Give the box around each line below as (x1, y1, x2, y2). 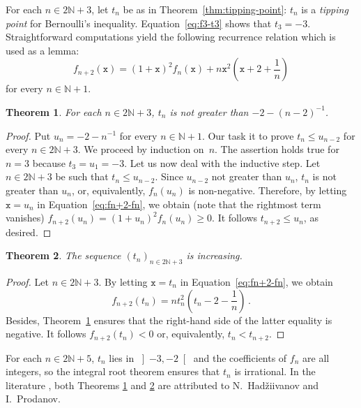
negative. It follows (6, 326, 86, 341)
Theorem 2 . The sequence (6, 248, 121, 263)
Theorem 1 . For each (6, 104, 102, 119)
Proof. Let (6, 274, 49, 289)
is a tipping (301, 2, 348, 16)
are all (302, 350, 330, 365)
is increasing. (186, 248, 243, 263)
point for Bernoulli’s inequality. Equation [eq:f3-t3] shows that (6, 15, 272, 30)
